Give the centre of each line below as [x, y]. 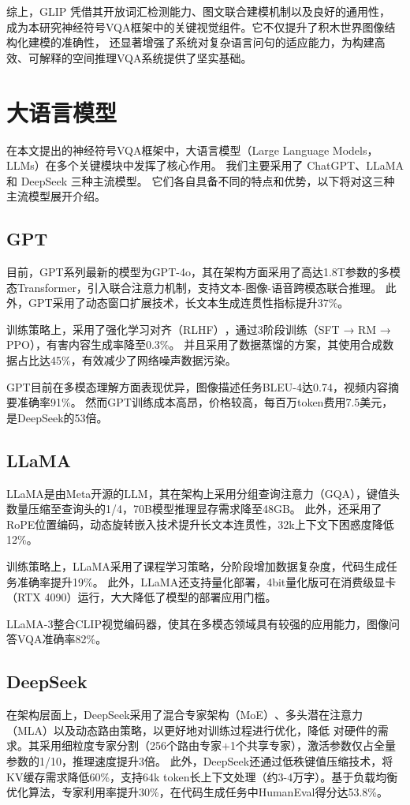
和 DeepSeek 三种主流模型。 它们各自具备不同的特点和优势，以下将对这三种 [201, 180]
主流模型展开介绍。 [56, 196]
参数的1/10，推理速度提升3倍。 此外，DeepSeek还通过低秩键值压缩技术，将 [200, 760]
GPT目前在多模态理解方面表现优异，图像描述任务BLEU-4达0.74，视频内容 [197, 386]
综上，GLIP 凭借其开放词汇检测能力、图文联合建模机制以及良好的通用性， [198, 11]
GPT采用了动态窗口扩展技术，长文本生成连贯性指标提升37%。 [188, 303]
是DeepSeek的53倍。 [57, 417]
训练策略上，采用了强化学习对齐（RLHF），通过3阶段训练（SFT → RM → [199, 329]
